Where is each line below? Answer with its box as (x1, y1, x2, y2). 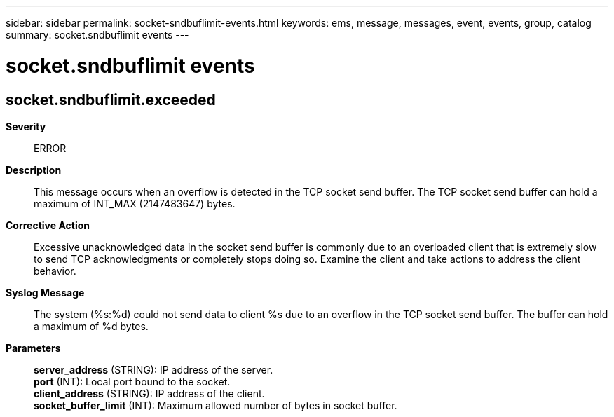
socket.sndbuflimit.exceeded (6, 90, 216, 109)
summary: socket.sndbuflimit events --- (6, 29, 189, 41)
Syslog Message (6, 286, 85, 299)
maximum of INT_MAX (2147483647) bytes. (34, 197, 236, 210)
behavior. (34, 264, 76, 277)
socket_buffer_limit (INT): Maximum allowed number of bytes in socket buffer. (34, 399, 397, 411)
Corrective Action (6, 219, 90, 231)
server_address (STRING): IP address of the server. (34, 363, 273, 376)
